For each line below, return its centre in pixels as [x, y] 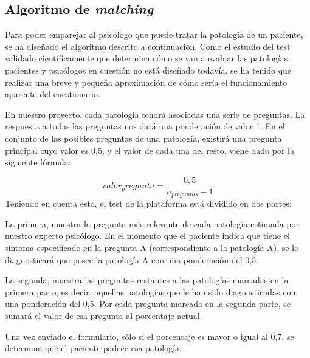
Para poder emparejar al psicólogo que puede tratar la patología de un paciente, [154, 34]
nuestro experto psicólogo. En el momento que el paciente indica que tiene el [147, 236]
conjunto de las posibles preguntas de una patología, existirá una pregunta [143, 138]
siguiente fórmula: [38, 162]
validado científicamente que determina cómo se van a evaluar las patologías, [148, 58]
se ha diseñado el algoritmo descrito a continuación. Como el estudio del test [148, 46]
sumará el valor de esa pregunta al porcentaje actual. [104, 315]
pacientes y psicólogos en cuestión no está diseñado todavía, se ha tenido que [148, 70]
